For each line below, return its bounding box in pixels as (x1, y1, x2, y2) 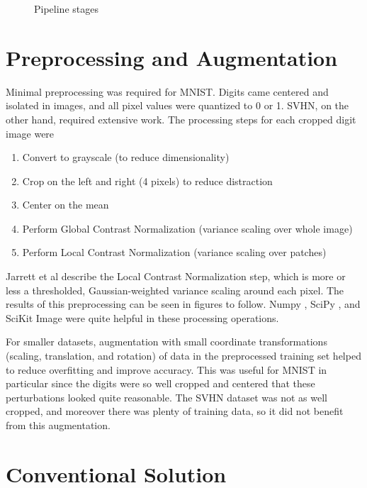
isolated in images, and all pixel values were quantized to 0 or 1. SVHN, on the (6, 98, 349, 113)
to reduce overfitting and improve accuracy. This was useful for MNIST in (6, 362, 327, 377)
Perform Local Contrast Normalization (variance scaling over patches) (22, 245, 327, 260)
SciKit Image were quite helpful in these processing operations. (6, 310, 279, 325)
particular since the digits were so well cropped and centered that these (6, 376, 315, 391)
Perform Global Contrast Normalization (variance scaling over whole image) (22, 221, 353, 235)
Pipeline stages (34, 1, 98, 16)
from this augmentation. (6, 418, 111, 432)
